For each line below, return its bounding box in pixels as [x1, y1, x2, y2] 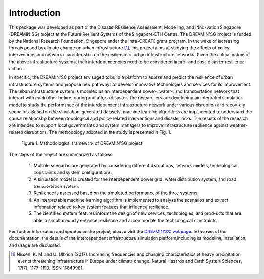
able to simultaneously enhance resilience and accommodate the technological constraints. [33, 217, 218, 223]
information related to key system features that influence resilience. [33, 204, 170, 209]
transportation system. [33, 183, 79, 189]
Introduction [9, 7, 61, 18]
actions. [9, 65, 25, 71]
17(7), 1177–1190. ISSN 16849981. [18, 265, 84, 271]
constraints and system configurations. [33, 169, 112, 175]
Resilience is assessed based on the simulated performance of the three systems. [33, 190, 198, 196]
